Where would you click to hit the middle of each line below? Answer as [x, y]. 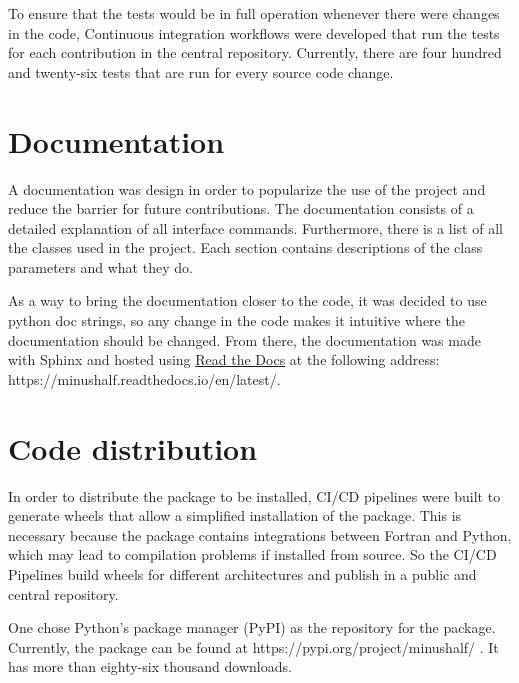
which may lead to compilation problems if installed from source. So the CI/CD [252, 554]
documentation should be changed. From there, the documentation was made [244, 339]
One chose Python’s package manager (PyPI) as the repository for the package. [252, 627]
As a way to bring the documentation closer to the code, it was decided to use [247, 300]
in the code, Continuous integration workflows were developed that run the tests [254, 32]
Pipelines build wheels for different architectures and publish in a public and [242, 573]
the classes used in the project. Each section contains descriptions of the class [245, 247]
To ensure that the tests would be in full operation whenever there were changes [254, 13]
